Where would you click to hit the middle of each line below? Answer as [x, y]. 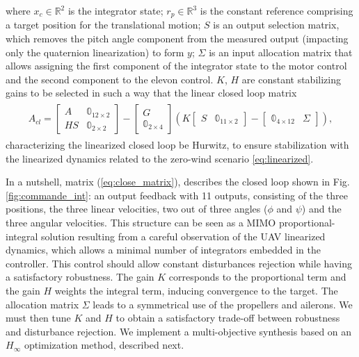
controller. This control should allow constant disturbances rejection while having [179, 263]
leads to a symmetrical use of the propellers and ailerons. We [223, 304]
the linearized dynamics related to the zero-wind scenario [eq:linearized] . [160, 158]
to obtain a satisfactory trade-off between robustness [228, 318]
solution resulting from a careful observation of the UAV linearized [183, 236]
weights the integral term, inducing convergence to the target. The [196, 291]
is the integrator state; [115, 10]
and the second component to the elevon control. [110, 79]
